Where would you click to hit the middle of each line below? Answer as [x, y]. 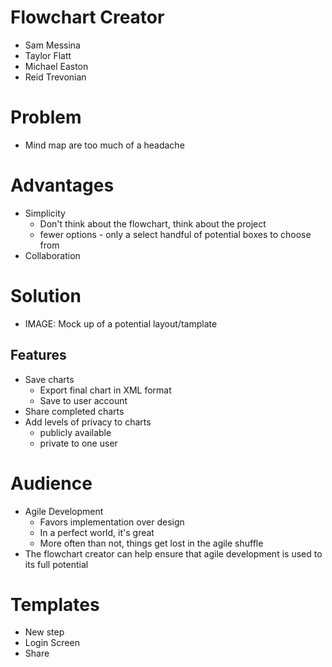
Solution [46, 296]
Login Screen [52, 643]
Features [38, 355]
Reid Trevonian [55, 77]
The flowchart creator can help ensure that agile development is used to [173, 553]
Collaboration [52, 255]
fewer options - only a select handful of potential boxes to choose [175, 234]
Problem [46, 117]
